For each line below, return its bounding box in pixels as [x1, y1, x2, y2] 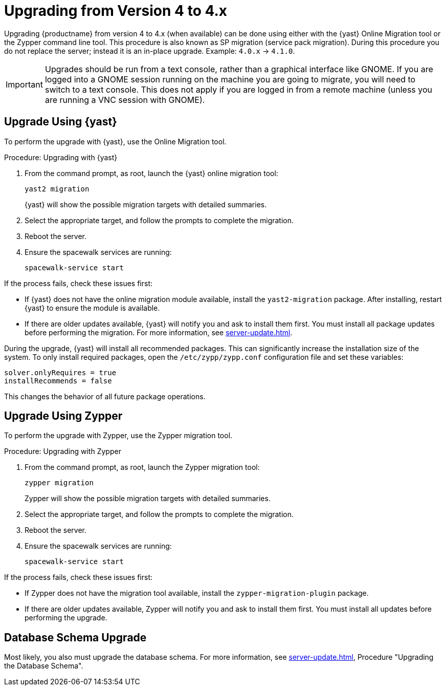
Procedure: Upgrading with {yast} [4, 153, 118, 162]
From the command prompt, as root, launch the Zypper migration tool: [25, 463, 260, 472]
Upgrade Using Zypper [4, 409, 123, 423]
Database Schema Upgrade [4, 631, 147, 644]
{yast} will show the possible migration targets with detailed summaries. [25, 200, 267, 209]
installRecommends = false [4, 376, 112, 385]
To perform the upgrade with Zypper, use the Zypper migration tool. [4, 431, 233, 440]
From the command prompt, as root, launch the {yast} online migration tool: [25, 168, 278, 178]
